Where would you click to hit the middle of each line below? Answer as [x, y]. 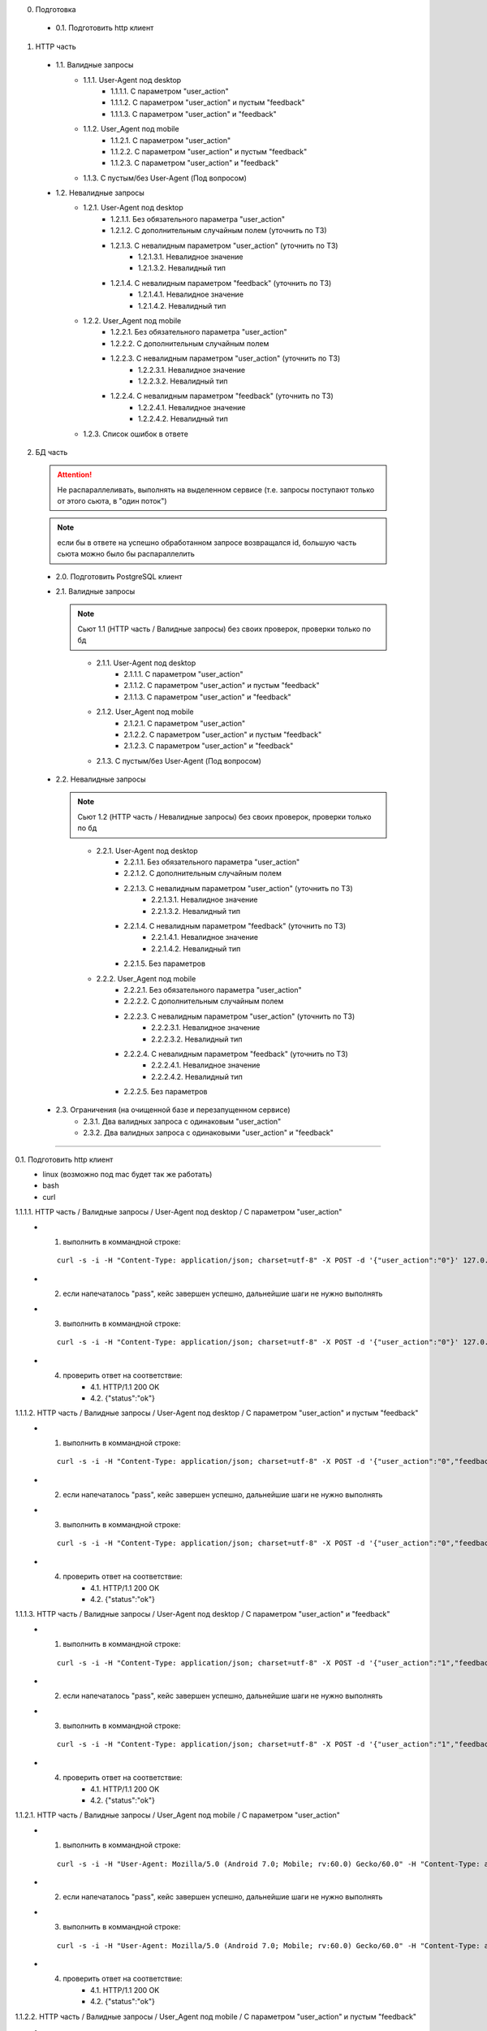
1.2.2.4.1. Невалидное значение [192, 407]
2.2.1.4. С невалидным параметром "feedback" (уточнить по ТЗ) [235, 926]
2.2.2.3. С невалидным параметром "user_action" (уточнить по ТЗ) [239, 1016]
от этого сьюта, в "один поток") [112, 501]
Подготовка [56, 9]
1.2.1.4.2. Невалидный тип [182, 305]
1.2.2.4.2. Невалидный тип [183, 419]
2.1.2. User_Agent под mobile [145, 712]
